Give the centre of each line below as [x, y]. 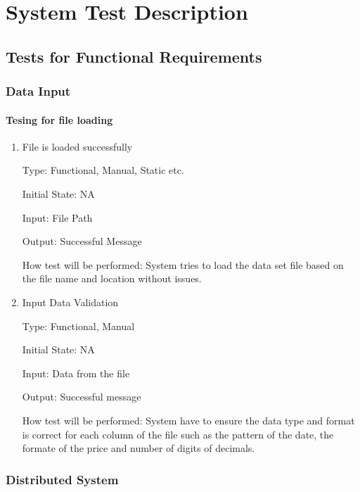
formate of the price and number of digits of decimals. [139, 448]
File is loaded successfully [77, 146]
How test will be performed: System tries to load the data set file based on [183, 264]
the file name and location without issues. [112, 278]
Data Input [38, 91]
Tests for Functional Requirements [134, 56]
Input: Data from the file [76, 373]
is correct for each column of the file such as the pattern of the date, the [178, 434]
